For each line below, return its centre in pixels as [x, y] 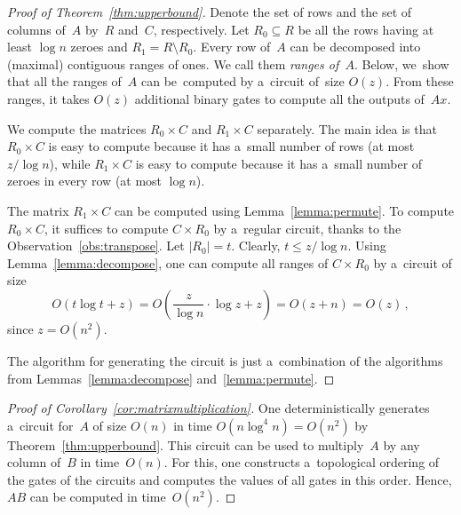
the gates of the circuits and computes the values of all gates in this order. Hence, [230, 479]
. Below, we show [401, 63]
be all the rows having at [366, 29]
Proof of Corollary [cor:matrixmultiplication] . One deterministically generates [219, 408]
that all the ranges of [64, 81]
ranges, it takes [48, 98]
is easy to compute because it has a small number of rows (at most [231, 146]
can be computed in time [98, 497]
